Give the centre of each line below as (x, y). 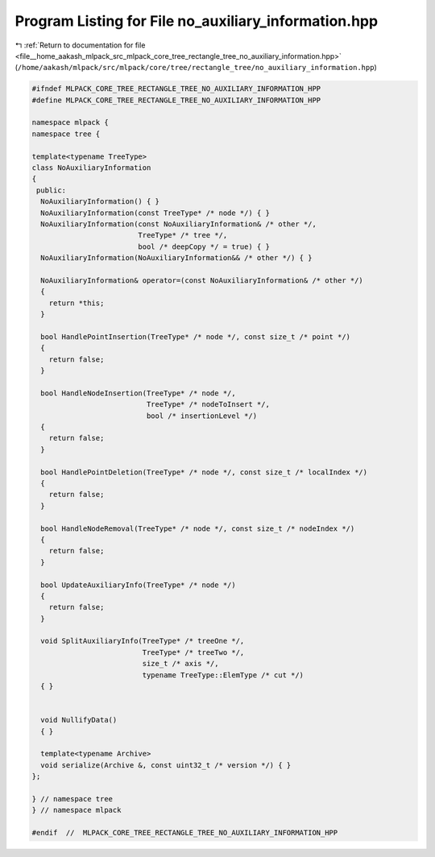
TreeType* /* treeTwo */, (193, 652)
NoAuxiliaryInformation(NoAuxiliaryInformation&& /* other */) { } (176, 258)
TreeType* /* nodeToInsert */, (208, 404)
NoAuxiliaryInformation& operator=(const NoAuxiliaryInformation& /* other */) (202, 280)
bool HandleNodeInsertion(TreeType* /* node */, (139, 393)
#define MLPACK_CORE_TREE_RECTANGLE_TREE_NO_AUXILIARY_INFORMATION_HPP (176, 100)
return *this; (77, 303)
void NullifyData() (79, 720)
